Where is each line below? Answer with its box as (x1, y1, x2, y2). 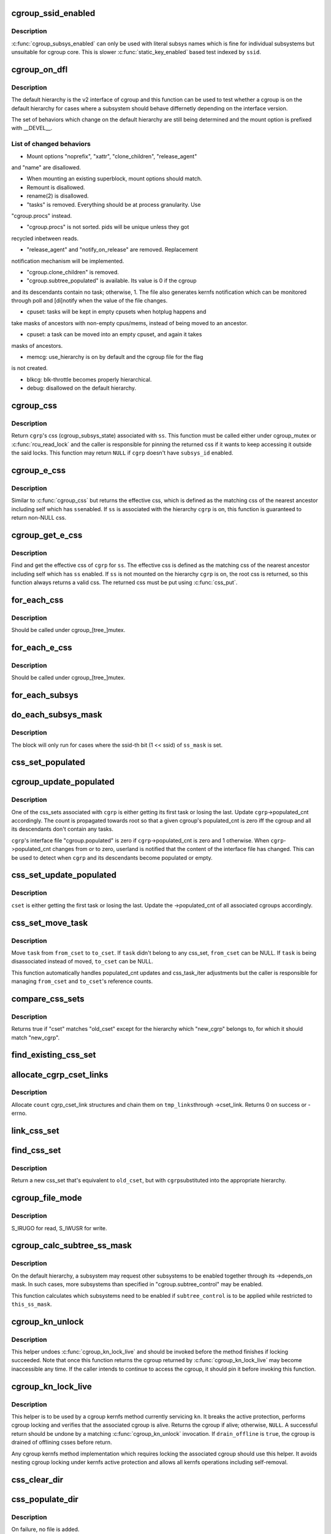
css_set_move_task (11, 917, 88, 928)
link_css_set (11, 1126, 59, 1136)
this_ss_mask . (11, 1300, 52, 1308)
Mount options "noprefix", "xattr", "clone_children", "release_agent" (26, 152, 197, 160)
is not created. (11, 364, 48, 372)
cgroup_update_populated (11, 777, 115, 787)
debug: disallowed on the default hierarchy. (26, 384, 137, 392)
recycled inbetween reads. (11, 234, 79, 242)
